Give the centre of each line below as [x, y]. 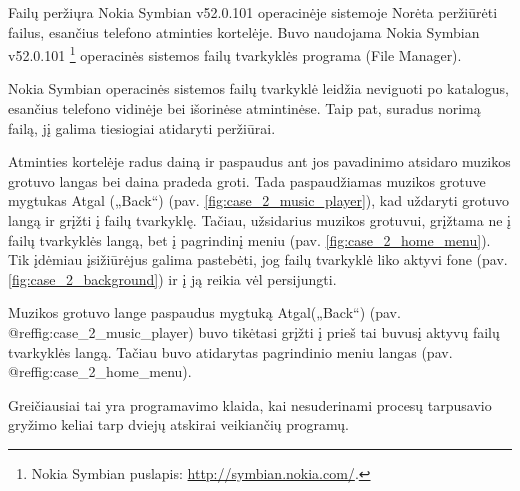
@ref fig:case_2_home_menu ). [100, 371]
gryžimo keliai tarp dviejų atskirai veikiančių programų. [178, 424]
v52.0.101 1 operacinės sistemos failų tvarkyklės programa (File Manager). [235, 53]
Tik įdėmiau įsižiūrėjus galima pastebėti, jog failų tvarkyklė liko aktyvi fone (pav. [258, 259]
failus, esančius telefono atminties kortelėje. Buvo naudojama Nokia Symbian [244, 31]
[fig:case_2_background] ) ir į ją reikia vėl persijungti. [172, 278]
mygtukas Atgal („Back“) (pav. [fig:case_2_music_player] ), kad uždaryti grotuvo [259, 200]
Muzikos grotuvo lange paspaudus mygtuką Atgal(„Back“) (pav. [204, 312]
